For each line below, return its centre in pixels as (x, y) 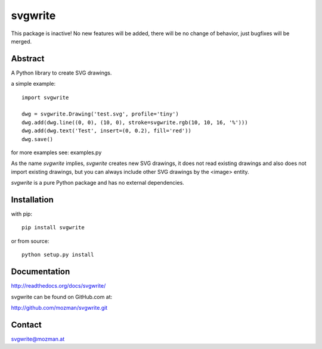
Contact (26, 325)
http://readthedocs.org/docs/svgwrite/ (58, 286)
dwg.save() (38, 139)
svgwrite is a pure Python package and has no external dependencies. (97, 183)
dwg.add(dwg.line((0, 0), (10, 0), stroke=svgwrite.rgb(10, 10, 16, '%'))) (135, 122)
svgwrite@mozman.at (38, 339)
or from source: (30, 241)
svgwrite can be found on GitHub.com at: (62, 297)
